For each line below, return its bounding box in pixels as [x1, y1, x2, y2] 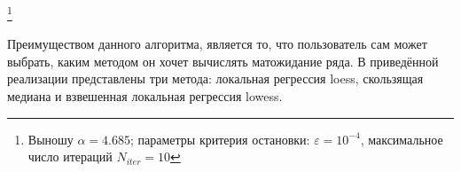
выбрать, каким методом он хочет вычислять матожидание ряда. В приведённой [7, 51, 439, 70]
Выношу [27, 129, 74, 148]
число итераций [27, 147, 113, 166]
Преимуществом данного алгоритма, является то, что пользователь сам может [7, 35, 427, 53]
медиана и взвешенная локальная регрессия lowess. [7, 87, 283, 106]
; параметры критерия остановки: [130, 129, 310, 148]
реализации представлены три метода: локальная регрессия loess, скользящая [7, 69, 424, 88]
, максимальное [360, 129, 443, 148]
